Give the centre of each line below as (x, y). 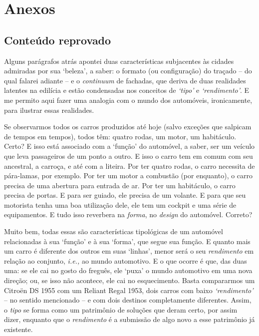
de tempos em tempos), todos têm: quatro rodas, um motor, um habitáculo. (120, 136)
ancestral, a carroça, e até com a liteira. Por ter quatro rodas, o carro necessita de (129, 166)
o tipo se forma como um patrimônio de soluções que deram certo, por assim (121, 309)
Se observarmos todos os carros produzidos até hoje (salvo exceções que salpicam (128, 127)
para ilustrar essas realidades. (49, 110)
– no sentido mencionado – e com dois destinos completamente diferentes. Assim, (128, 300)
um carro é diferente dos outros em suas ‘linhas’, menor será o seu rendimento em (129, 251)
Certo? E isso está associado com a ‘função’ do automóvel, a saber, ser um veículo (129, 146)
